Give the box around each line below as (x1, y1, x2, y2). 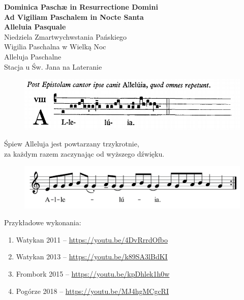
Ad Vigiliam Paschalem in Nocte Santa (4, 11, 144, 22)
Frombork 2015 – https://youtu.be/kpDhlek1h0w (16, 268, 170, 279)
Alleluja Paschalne (4, 51, 62, 62)
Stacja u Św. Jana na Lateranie (4, 61, 102, 72)
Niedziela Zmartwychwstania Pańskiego (4, 31, 127, 42)
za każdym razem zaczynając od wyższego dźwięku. (4, 148, 165, 159)
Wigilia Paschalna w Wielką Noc (4, 41, 106, 52)
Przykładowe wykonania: (4, 217, 81, 228)
